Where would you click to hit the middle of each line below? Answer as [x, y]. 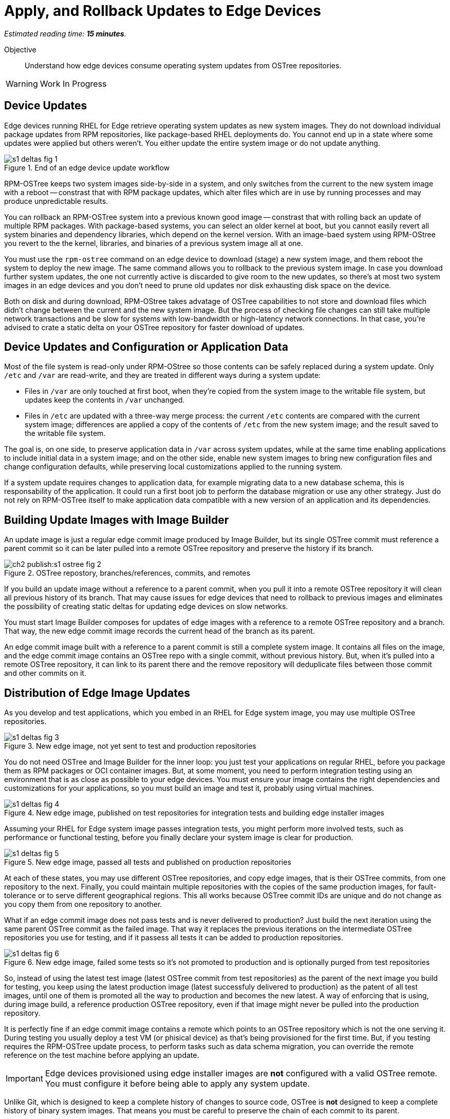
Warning [22, 83]
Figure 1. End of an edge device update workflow [87, 167]
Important [24, 1079]
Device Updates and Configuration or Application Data [146, 347]
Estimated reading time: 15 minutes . [65, 33]
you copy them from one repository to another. [83, 904]
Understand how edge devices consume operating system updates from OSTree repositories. [183, 65]
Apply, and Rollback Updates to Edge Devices [163, 11]
